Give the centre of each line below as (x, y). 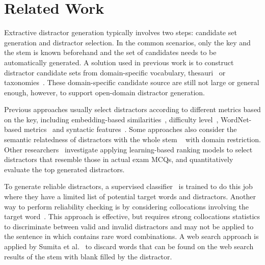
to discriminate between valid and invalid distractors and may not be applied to (129, 226)
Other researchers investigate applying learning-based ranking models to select (128, 149)
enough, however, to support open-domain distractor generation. (104, 92)
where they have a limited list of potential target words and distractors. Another (130, 196)
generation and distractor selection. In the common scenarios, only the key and (127, 42)
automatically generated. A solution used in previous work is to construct (119, 62)
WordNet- (236, 119)
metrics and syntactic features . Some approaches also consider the (130, 129)
